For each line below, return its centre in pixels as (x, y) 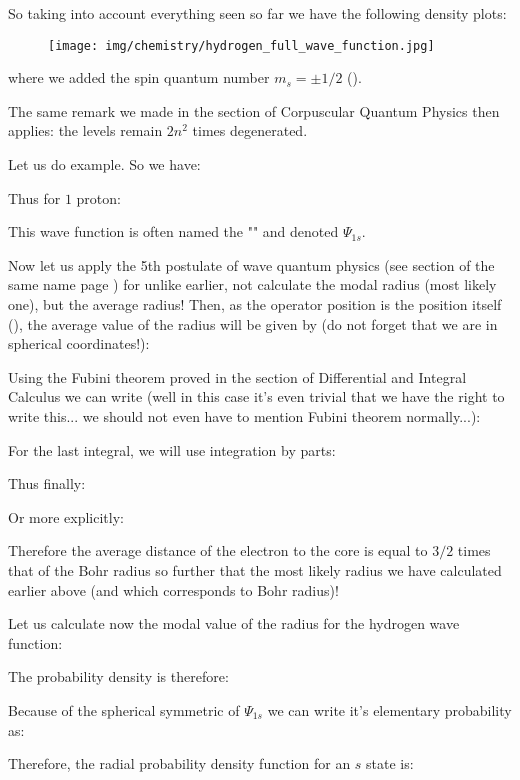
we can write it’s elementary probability (389, 709)
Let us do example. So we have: (104, 164)
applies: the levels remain (85, 130)
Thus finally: (47, 483)
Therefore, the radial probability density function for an (179, 763)
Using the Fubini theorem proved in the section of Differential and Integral (237, 376)
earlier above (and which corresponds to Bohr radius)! (173, 589)
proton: (98, 197)
